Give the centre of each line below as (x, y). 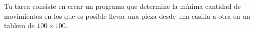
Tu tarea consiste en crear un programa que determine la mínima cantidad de (123, 6)
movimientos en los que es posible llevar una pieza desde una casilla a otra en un (127, 16)
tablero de (19, 25)
